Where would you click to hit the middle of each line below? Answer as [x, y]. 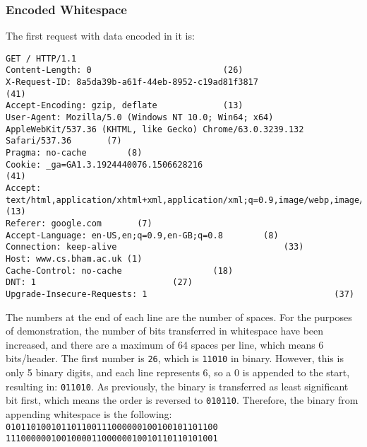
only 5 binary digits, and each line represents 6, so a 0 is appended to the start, [178, 372]
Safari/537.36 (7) [64, 141]
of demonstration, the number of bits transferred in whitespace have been [165, 331]
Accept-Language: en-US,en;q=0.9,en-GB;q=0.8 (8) [142, 235]
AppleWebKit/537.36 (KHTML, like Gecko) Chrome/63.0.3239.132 [155, 129]
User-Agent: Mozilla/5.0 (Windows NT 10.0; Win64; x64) [140, 118]
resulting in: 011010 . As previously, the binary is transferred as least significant [177, 386]
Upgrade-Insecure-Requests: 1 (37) [180, 294]
